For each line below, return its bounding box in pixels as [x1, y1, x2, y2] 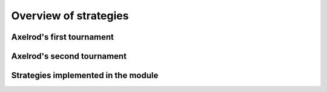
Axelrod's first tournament [11, 32, 114, 42]
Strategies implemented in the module [11, 70, 159, 81]
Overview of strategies [11, 9, 129, 22]
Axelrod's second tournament [11, 51, 127, 61]
